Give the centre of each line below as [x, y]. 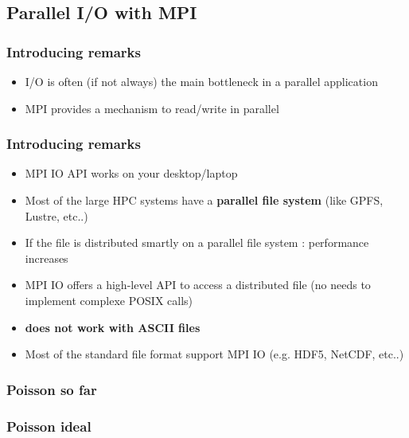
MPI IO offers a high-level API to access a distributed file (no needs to [198, 285]
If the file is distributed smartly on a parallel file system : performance [197, 242]
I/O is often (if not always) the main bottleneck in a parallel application [201, 81]
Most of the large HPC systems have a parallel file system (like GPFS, [204, 200]
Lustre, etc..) [56, 215]
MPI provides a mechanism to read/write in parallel [152, 108]
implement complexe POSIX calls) [109, 300]
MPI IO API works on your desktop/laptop [131, 173]
